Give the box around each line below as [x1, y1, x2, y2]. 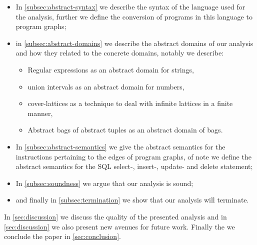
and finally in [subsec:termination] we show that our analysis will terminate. [15, 194, 249, 205]
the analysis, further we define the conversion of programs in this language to [15, 11, 252, 21]
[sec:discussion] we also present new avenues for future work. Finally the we [4, 221, 235, 231]
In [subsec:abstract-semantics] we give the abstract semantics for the [15, 141, 225, 151]
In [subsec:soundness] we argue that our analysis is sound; [15, 177, 193, 188]
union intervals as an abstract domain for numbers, [27, 81, 184, 91]
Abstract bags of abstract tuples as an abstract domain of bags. [27, 124, 223, 135]
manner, [27, 107, 53, 118]
